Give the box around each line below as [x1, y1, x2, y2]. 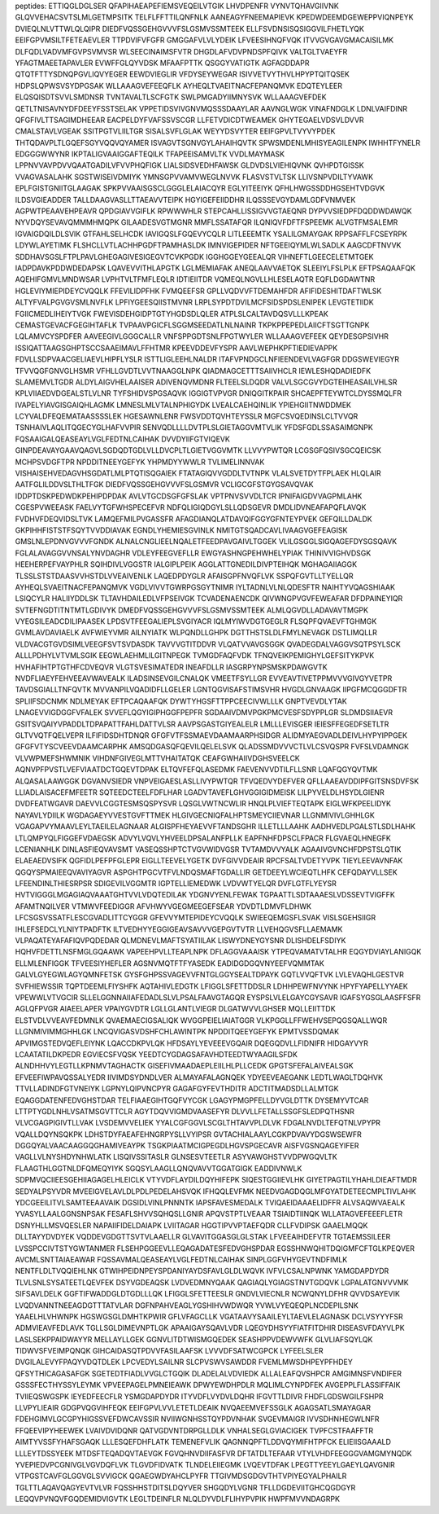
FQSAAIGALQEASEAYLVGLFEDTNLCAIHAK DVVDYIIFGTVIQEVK [15, 434, 231, 444]
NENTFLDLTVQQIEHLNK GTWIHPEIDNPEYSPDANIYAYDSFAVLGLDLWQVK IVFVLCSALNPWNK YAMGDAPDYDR [15, 1266, 389, 1276]
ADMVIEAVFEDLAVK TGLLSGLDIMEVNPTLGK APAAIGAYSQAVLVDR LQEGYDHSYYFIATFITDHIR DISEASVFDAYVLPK [15, 1323, 406, 1333]
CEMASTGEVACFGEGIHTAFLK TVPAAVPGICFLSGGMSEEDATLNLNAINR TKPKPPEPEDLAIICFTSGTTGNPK [15, 320, 370, 330]
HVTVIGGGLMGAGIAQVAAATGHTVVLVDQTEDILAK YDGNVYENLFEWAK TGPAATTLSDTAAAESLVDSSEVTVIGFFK [15, 890, 396, 900]
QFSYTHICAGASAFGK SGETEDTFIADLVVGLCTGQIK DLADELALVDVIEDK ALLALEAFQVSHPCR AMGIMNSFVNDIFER [15, 1368, 402, 1378]
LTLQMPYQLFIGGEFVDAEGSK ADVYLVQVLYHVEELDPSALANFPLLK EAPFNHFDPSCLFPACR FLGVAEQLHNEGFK [15, 833, 392, 843]
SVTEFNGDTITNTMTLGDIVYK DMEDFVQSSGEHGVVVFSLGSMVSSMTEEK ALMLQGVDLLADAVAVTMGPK [15, 605, 369, 615]
